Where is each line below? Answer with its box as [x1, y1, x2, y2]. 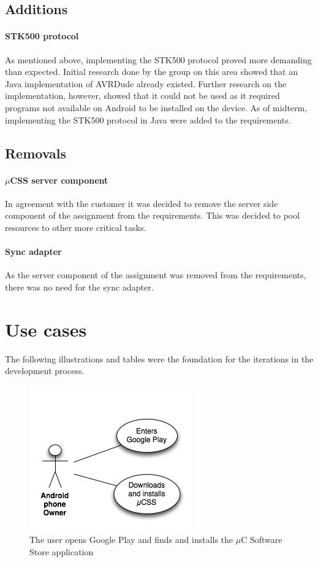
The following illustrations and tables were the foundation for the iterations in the [5, 352, 314, 365]
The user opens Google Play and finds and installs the [29, 533, 233, 546]
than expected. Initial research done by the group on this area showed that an [5, 65, 298, 78]
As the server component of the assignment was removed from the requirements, [5, 268, 306, 281]
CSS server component [10, 173, 108, 186]
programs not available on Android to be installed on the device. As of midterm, [5, 101, 308, 114]
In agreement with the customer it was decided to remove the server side [5, 197, 278, 209]
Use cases [5, 316, 87, 341]
